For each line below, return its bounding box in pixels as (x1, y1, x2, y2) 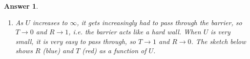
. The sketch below (191, 36, 246, 46)
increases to (32, 17, 68, 27)
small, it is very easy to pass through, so (15, 36, 136, 46)
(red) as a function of (82, 45, 146, 56)
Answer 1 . (4, 1, 38, 11)
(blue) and (42, 45, 74, 56)
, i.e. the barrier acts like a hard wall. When (68, 27, 201, 37)
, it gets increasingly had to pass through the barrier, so (77, 17, 242, 27)
